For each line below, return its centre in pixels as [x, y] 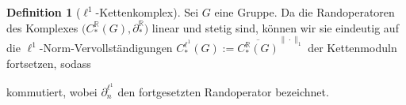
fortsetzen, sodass [49, 63]
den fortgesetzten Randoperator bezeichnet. [223, 91]
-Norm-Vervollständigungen [106, 48]
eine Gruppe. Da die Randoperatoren [304, 12]
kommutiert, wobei [52, 91]
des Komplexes [42, 27]
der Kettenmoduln [352, 48]
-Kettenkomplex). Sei [147, 12]
